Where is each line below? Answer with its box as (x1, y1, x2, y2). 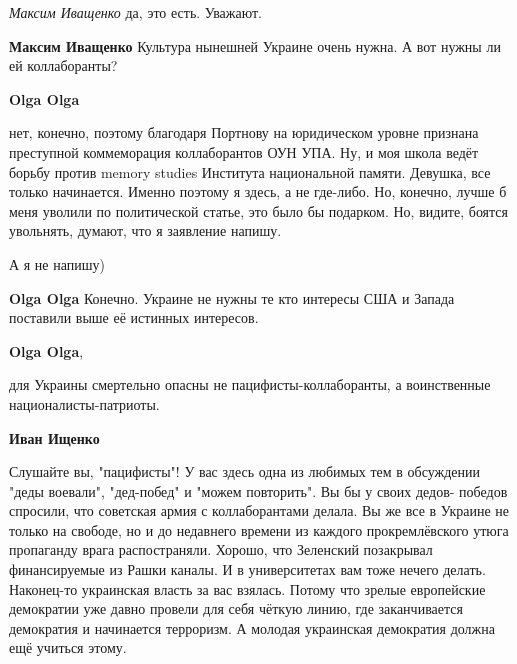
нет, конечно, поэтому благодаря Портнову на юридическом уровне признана (9, 122, 479, 143)
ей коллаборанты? (9, 55, 118, 76)
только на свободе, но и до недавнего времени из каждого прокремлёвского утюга (9, 519, 509, 540)
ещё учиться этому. (9, 637, 127, 658)
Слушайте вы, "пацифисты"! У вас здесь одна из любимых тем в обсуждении (9, 461, 481, 482)
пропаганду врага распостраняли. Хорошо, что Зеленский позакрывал (9, 539, 433, 560)
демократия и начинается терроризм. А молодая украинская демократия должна (9, 617, 495, 638)
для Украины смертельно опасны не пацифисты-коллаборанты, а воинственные (9, 374, 491, 395)
